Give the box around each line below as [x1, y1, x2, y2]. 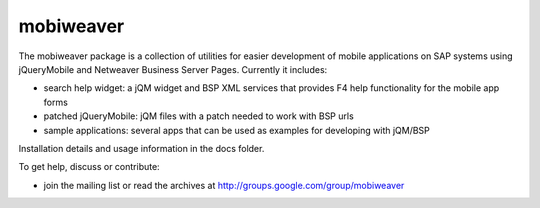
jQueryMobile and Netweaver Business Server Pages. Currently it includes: [18, 63, 328, 75]
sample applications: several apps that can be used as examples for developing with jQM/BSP [43, 124, 430, 136]
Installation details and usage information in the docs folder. [18, 142, 265, 154]
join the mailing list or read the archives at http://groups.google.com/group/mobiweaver [43, 179, 405, 191]
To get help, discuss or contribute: [18, 161, 160, 173]
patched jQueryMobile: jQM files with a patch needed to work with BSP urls [43, 110, 354, 122]
